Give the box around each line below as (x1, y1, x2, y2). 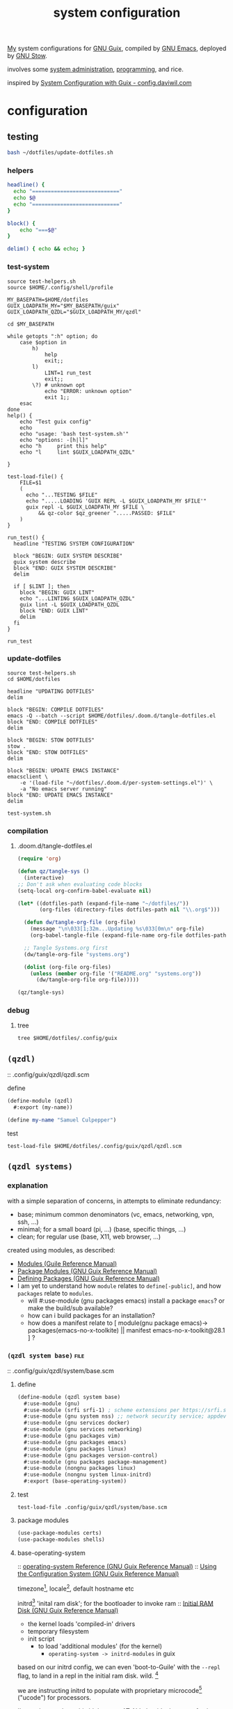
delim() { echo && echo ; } (7, 245, 86, 252)
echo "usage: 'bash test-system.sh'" (19, 430, 129, 437)
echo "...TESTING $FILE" (25, 491, 98, 498)
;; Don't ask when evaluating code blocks (17, 880, 143, 888)
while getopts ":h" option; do (7, 332, 98, 339)
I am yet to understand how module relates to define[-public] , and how (17, 1281, 221, 1290)
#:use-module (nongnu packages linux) (24, 1465, 136, 1472)
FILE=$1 (19, 479, 42, 486)
